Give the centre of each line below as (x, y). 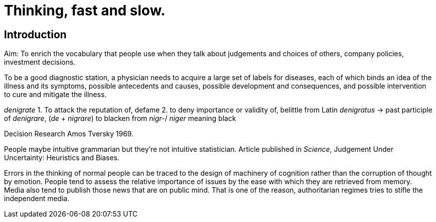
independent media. (37, 199)
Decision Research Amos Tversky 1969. (69, 134)
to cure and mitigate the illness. (55, 95)
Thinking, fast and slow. (85, 10)
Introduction (35, 34)
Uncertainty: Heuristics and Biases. (62, 158)
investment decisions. (40, 62)
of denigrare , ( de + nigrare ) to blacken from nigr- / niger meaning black (120, 118)
